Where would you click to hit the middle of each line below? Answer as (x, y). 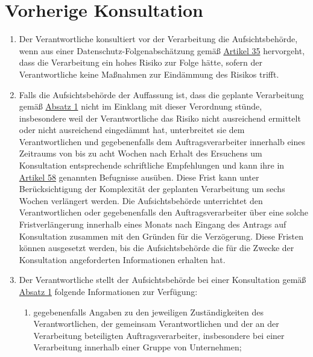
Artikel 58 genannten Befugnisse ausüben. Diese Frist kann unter (139, 177)
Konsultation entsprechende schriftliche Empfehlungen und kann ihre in (152, 165)
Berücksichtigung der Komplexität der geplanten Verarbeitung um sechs (152, 189)
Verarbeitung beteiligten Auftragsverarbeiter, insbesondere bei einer (159, 335)
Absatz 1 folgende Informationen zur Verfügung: (108, 291)
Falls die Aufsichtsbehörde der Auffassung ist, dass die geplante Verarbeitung (161, 94)
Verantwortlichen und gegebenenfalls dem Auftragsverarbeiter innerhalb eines (162, 141)
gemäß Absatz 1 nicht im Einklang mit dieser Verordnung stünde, (141, 106)
